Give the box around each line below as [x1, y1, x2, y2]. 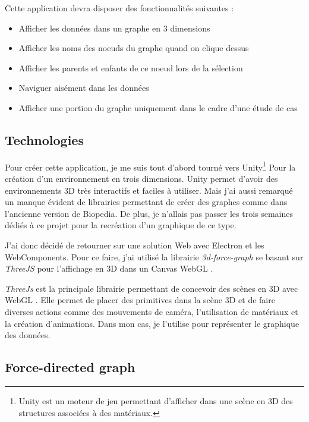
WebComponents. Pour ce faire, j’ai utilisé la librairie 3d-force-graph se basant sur [5, 250, 304, 263]
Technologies [5, 130, 84, 149]
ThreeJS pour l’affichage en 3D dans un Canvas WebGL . [5, 262, 213, 275]
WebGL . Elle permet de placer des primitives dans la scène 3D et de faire [5, 294, 275, 306]
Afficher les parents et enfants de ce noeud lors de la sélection [18, 61, 243, 74]
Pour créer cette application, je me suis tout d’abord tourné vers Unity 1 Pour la [5, 159, 296, 173]
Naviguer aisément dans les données [18, 81, 149, 94]
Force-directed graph [5, 358, 135, 376]
